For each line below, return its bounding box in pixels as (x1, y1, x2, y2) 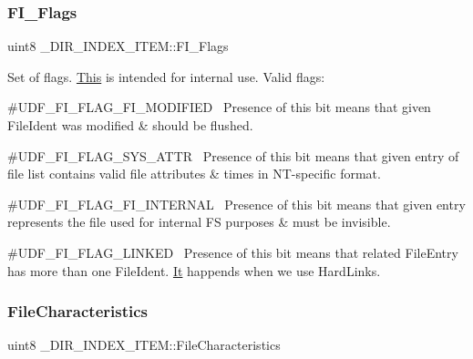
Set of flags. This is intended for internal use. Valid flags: (7, 67, 325, 86)
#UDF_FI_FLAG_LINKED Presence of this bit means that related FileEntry (7, 242, 458, 262)
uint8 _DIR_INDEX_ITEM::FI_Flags (7, 36, 229, 56)
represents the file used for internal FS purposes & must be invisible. (7, 212, 391, 231)
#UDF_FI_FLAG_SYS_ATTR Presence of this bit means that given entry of (7, 146, 459, 165)
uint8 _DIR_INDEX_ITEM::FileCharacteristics (7, 335, 281, 354)
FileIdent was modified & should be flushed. (7, 116, 253, 134)
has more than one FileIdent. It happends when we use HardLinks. (7, 261, 381, 280)
